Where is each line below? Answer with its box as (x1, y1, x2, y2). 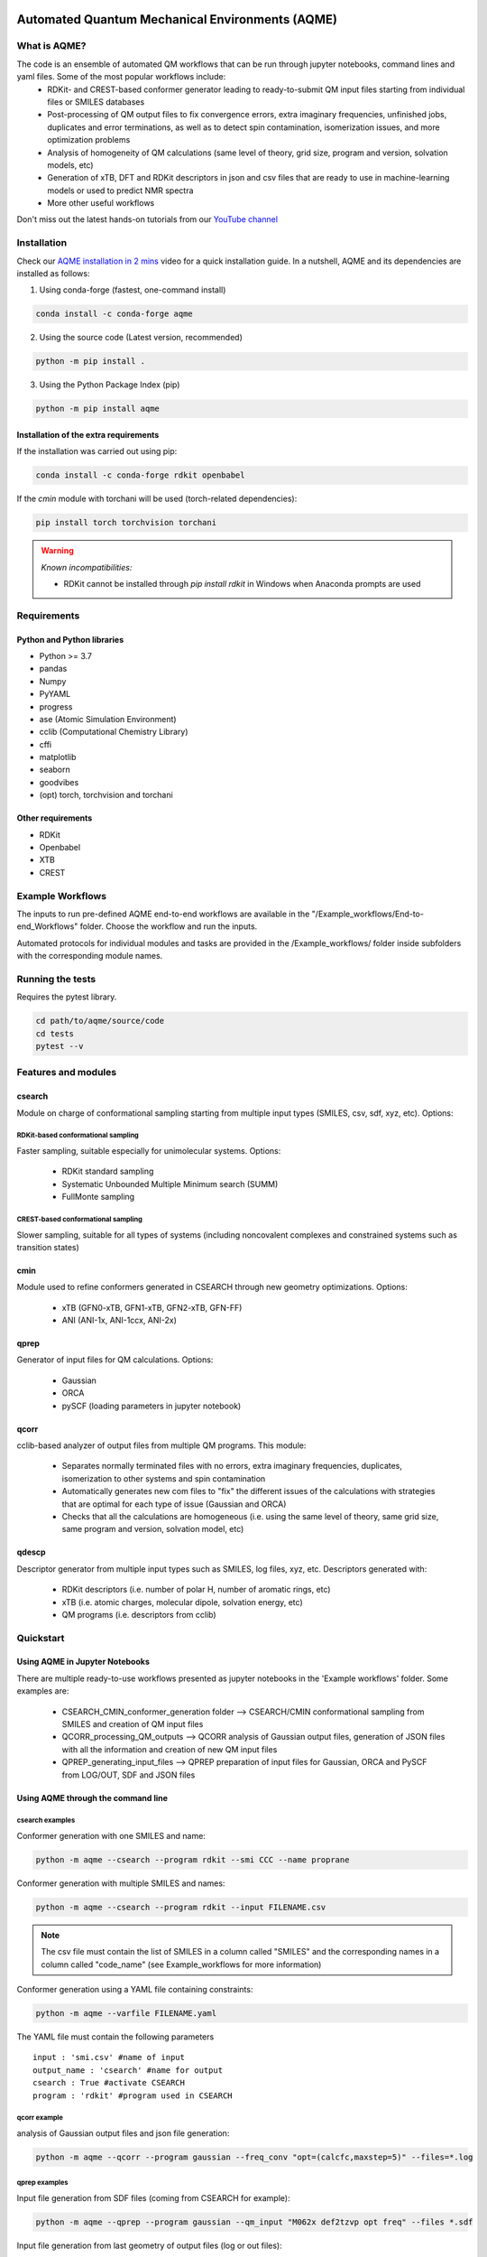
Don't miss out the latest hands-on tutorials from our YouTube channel (16, 214, 279, 225)
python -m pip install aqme (35, 404, 160, 414)
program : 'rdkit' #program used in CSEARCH (32, 2090, 234, 2101)
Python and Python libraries (16, 634, 124, 645)
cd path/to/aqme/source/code (35, 1016, 165, 1026)
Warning (41, 545, 74, 556)
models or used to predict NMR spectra (47, 185, 194, 196)
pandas (39, 664, 68, 674)
